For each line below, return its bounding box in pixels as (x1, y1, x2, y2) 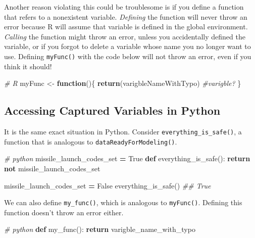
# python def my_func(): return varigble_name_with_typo (4, 224, 195, 234)
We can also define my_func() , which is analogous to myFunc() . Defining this (4, 197, 242, 208)
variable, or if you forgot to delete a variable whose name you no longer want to (4, 41, 251, 52)
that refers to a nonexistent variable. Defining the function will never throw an (4, 11, 247, 22)
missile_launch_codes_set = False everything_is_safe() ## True (4, 180, 211, 191)
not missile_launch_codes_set (4, 163, 100, 173)
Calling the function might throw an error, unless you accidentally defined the (4, 31, 245, 41)
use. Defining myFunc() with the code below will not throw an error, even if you (4, 51, 251, 61)
